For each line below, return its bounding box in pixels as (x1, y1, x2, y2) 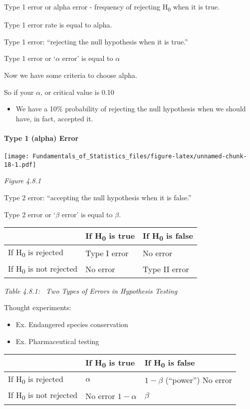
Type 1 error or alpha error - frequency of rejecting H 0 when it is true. (4, 1, 220, 13)
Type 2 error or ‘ (4, 209, 56, 219)
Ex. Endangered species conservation (15, 319, 128, 329)
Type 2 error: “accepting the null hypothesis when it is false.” (4, 192, 192, 202)
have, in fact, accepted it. (15, 113, 93, 123)
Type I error (85, 247, 129, 259)
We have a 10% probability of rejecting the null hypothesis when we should (15, 103, 246, 114)
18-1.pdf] (4, 161, 36, 168)
